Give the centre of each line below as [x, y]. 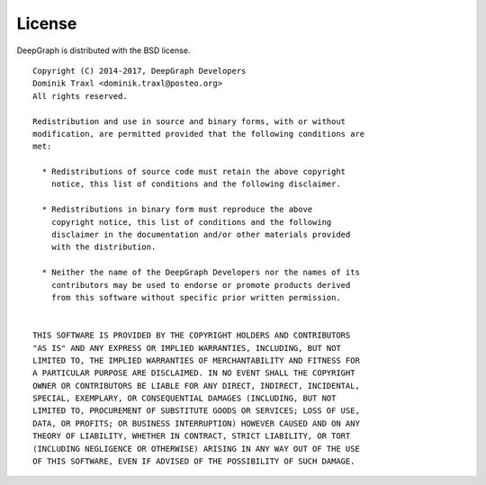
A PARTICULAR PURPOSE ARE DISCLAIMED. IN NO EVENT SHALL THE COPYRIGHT [194, 373]
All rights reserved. [80, 96]
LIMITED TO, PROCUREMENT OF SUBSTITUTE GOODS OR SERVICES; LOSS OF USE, [196, 411]
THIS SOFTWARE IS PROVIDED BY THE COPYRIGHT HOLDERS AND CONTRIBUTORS [192, 336]
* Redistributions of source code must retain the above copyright [194, 172]
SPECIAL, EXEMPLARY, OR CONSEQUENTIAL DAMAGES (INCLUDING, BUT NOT [184, 399]
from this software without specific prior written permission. [196, 297]
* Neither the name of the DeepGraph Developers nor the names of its [201, 273]
